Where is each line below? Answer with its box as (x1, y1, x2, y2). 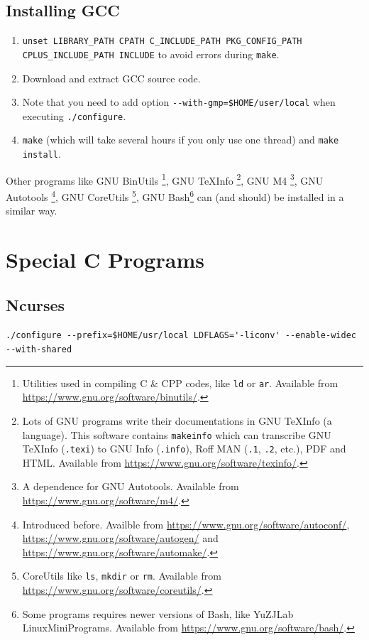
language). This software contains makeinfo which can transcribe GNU (22, 427, 331, 442)
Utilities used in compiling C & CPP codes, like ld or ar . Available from (22, 375, 338, 390)
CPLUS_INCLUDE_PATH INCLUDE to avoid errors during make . (22, 46, 280, 61)
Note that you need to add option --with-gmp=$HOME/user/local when (22, 94, 336, 109)
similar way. (6, 203, 57, 218)
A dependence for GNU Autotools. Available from (22, 479, 239, 494)
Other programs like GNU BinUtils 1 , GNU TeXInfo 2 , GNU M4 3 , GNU (6, 170, 324, 188)
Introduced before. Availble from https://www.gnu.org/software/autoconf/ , (22, 516, 350, 531)
